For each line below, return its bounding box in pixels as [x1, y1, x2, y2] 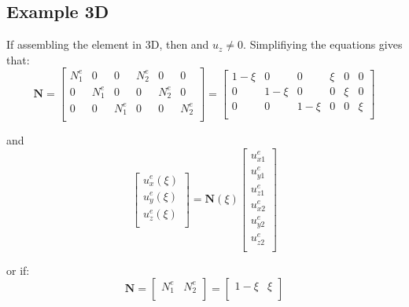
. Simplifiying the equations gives [243, 36, 403, 53]
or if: [6, 261, 30, 278]
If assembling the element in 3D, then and [6, 36, 209, 53]
